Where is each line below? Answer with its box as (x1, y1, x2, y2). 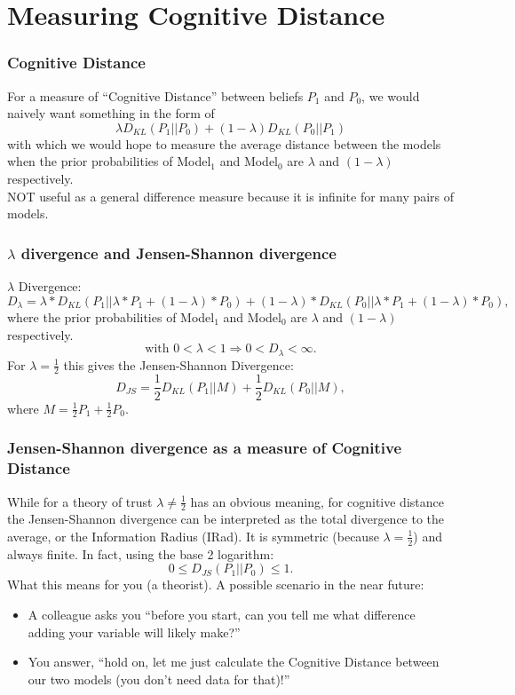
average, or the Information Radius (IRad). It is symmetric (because (7, 526, 379, 545)
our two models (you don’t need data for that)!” (28, 669, 290, 688)
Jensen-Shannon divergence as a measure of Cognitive (7, 437, 402, 459)
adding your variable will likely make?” (28, 622, 241, 641)
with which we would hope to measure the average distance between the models (7, 134, 441, 153)
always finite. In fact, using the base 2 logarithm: (7, 544, 274, 563)
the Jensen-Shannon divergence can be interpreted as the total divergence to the (7, 509, 445, 528)
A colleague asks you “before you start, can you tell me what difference (28, 604, 416, 623)
